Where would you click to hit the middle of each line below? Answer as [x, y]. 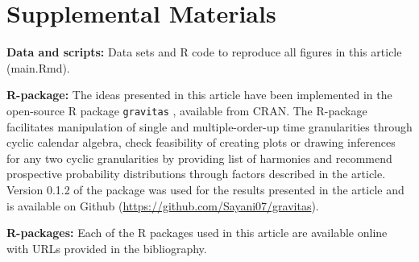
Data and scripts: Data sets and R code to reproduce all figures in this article [204, 52]
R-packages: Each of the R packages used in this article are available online [197, 233]
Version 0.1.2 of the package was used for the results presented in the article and [205, 189]
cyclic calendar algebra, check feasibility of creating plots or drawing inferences [201, 142]
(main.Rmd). [38, 67]
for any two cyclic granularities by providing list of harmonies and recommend [199, 158]
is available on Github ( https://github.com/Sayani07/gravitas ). [163, 205]
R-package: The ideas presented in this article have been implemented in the [199, 95]
